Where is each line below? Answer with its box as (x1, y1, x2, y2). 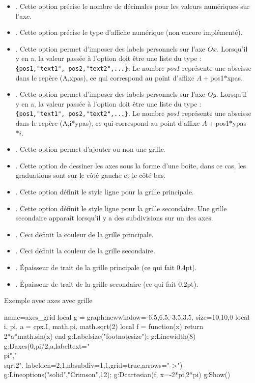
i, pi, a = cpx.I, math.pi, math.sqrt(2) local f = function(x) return (4, 321, 203, 331)
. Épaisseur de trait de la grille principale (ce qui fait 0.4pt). (15, 262, 197, 272)
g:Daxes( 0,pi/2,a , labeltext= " (4, 340, 90, 351)
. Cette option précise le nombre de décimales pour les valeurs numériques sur (15, 1, 250, 11)
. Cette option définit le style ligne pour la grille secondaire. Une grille (15, 203, 227, 213)
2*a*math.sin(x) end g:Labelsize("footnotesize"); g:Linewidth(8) (4, 330, 196, 341)
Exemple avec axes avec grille (4, 295, 92, 305)
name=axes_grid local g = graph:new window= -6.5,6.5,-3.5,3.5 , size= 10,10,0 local (4, 311, 250, 322)
